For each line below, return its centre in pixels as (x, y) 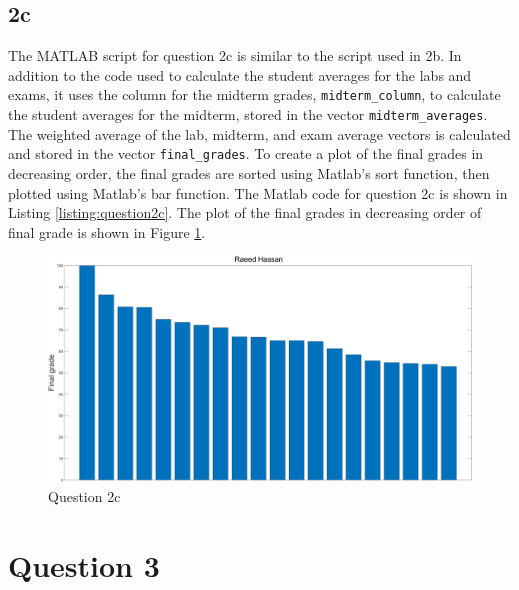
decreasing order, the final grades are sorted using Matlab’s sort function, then (249, 172)
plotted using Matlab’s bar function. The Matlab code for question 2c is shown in (258, 192)
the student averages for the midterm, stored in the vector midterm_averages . (248, 114)
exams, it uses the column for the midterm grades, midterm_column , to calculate (254, 94)
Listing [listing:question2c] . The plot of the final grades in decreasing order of (245, 212)
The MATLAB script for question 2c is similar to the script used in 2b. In (235, 55)
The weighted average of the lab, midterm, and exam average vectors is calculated (259, 133)
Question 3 (84, 564)
